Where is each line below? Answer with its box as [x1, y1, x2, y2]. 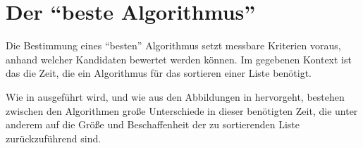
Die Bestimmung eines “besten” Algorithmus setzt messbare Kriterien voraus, [6, 38, 341, 53]
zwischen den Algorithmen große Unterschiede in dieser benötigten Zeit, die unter [6, 103, 358, 118]
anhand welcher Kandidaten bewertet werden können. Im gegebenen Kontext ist [6, 51, 352, 66]
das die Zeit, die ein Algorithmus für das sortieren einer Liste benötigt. [6, 66, 312, 80]
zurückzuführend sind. [6, 130, 101, 145]
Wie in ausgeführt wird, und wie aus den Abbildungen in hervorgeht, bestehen [6, 89, 345, 104]
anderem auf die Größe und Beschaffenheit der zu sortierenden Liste [6, 117, 300, 132]
